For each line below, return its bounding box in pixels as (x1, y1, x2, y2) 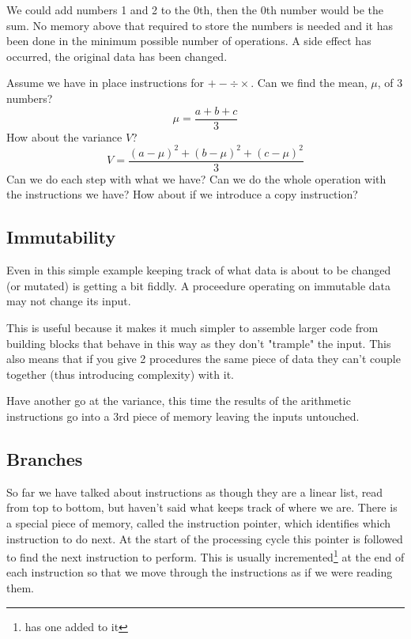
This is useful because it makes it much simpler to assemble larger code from (6, 319, 379, 335)
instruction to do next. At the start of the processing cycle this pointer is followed (6, 530, 403, 546)
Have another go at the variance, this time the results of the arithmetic (6, 392, 351, 409)
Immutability (6, 225, 116, 249)
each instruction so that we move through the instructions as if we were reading (6, 564, 393, 580)
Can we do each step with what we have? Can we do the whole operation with (6, 170, 386, 187)
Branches (6, 446, 83, 471)
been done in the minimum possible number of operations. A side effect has (6, 32, 371, 49)
